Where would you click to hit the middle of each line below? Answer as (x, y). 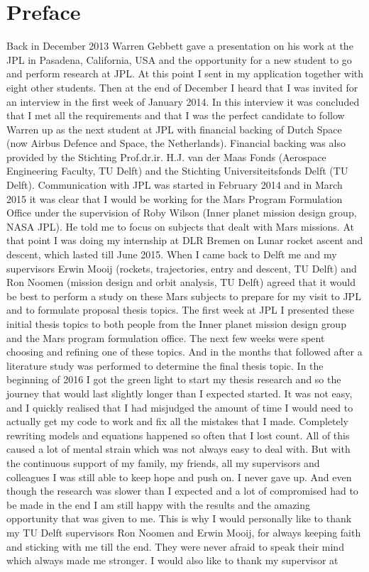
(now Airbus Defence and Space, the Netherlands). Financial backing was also (176, 143)
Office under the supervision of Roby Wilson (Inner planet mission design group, (182, 213)
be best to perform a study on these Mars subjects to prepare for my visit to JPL (184, 296)
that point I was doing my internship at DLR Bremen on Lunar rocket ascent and (185, 240)
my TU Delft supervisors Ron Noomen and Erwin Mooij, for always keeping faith (184, 532)
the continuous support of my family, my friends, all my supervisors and (163, 462)
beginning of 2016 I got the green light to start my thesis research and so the (174, 379)
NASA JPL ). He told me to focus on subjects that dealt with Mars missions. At (180, 226)
